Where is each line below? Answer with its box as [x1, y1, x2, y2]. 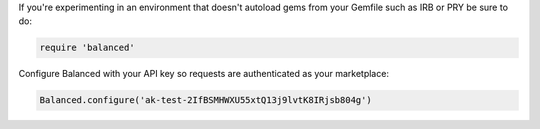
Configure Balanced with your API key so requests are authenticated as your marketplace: [18, 68, 390, 80]
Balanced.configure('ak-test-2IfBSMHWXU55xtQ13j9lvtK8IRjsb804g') [39, 95, 372, 106]
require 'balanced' [39, 42, 135, 54]
